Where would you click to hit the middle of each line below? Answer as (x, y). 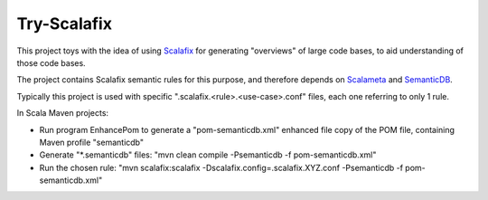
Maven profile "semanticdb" (92, 142)
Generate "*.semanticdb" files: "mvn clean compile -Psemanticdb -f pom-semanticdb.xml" (208, 155)
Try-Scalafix (65, 24)
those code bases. (51, 62)
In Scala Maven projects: (62, 113)
